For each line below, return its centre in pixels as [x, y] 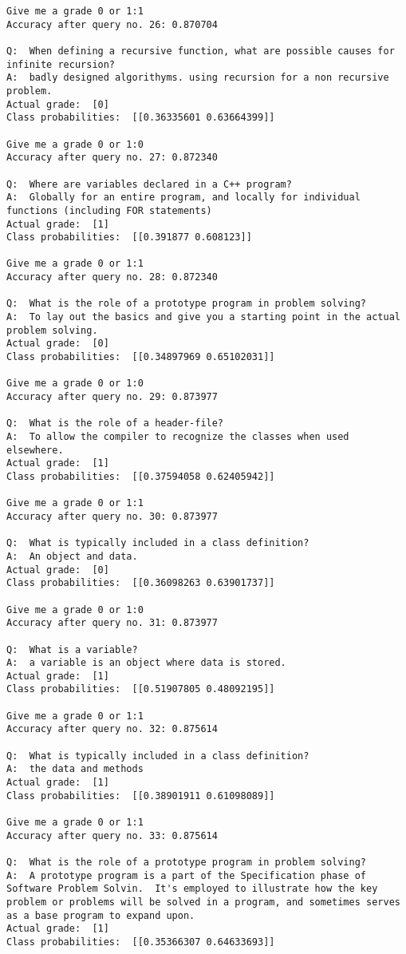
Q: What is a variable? [72, 649]
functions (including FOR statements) [109, 210]
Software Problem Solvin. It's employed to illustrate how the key [192, 889]
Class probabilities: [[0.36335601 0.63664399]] [141, 118]
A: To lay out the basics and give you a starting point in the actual [203, 317]
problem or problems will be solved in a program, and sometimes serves [203, 902]
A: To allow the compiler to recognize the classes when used [178, 437]
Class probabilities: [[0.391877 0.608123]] [129, 238]
